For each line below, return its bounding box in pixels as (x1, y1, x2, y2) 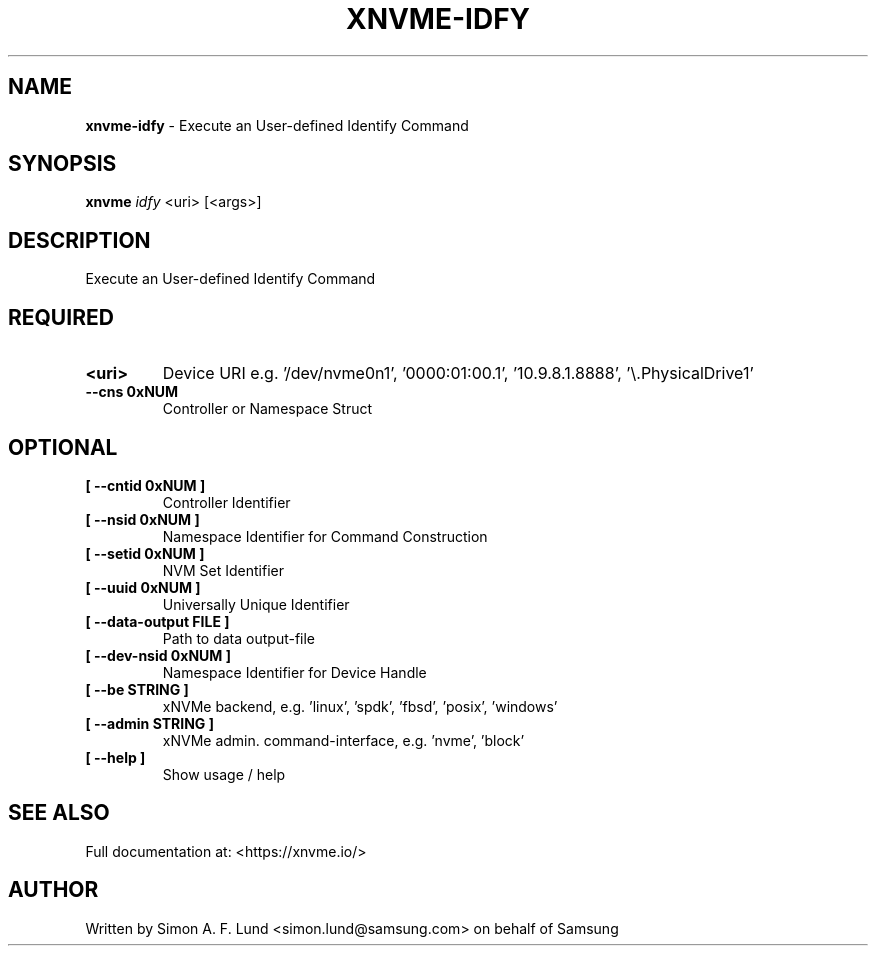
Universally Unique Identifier (162, 595, 350, 613)
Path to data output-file (162, 629, 316, 647)
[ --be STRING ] (85, 680, 189, 698)
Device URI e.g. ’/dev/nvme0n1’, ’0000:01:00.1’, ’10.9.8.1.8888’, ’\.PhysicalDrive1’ (162, 363, 754, 384)
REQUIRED (8, 304, 114, 330)
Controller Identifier (162, 493, 291, 511)
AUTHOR (8, 877, 99, 903)
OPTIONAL (8, 434, 118, 460)
